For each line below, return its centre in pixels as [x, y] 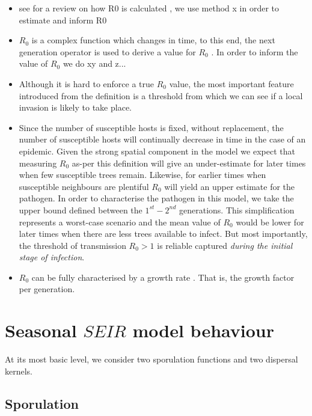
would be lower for [270, 222]
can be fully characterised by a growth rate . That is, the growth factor [163, 277]
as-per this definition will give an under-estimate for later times [189, 163]
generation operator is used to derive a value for [107, 51]
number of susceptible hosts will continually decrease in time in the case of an [162, 139]
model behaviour [203, 330]
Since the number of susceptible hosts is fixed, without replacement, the [151, 127]
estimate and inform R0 [63, 20]
